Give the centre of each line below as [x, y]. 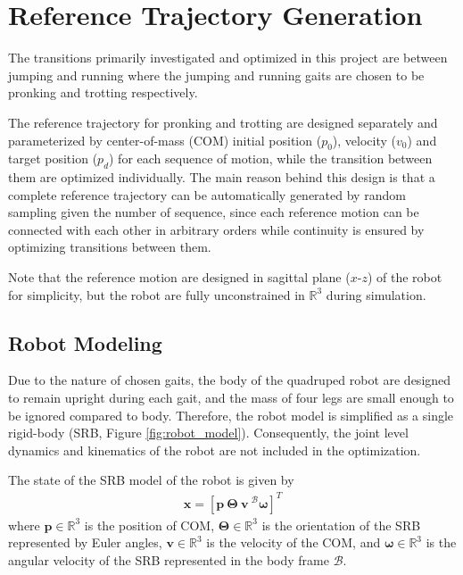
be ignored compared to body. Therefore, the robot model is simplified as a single [231, 415]
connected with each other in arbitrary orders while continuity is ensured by [216, 229]
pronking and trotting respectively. [103, 92]
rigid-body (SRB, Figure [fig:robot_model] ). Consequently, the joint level [208, 433]
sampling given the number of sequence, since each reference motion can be [214, 212]
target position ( [53, 158]
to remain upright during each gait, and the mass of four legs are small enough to [231, 398]
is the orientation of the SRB [341, 525]
